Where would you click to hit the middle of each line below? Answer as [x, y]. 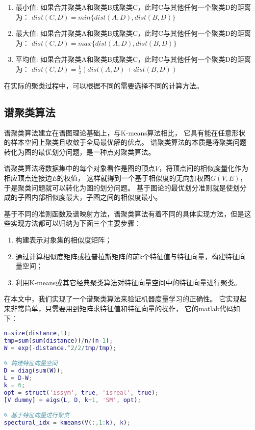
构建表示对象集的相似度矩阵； [64, 239]
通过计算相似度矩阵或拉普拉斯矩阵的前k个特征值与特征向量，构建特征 [127, 256]
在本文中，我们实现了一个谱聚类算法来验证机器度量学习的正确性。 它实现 [122, 299]
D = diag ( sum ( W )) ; [34, 371]
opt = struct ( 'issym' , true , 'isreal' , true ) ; [81, 392]
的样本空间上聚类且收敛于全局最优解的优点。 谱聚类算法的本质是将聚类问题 [125, 142]
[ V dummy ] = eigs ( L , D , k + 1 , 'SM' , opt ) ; [73, 400]
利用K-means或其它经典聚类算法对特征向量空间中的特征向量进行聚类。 [128, 282]
